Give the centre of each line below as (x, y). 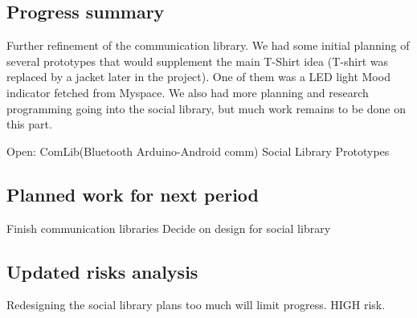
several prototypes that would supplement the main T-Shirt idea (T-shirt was (197, 61)
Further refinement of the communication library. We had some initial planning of (208, 45)
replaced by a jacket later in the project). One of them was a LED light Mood (198, 77)
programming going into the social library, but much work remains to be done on (206, 108)
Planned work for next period (133, 194)
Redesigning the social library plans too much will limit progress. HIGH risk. (196, 305)
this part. (29, 124)
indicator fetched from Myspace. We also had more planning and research (188, 92)
